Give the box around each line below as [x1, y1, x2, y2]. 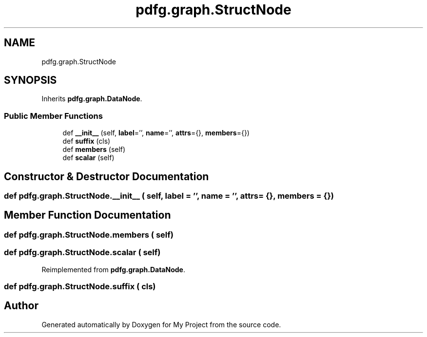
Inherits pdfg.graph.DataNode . [41, 94, 142, 103]
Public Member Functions [4, 111, 103, 121]
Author [4, 300, 39, 312]
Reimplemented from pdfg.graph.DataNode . [41, 265, 185, 274]
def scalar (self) [62, 153, 115, 162]
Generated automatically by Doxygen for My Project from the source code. [41, 320, 281, 329]
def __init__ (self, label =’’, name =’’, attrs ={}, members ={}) [62, 129, 250, 137]
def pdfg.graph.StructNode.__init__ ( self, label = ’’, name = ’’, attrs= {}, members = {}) [4, 191, 334, 201]
